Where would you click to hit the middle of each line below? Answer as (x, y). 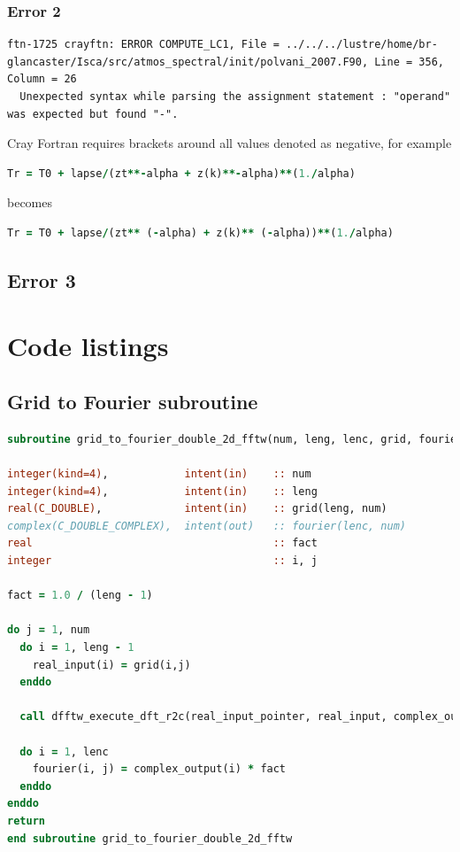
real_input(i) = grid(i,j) (111, 665)
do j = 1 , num (49, 630)
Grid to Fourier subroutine (133, 402)
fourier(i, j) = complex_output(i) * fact (159, 769)
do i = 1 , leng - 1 (77, 648)
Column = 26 (42, 79)
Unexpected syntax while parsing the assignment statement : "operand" (235, 97)
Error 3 (42, 279)
